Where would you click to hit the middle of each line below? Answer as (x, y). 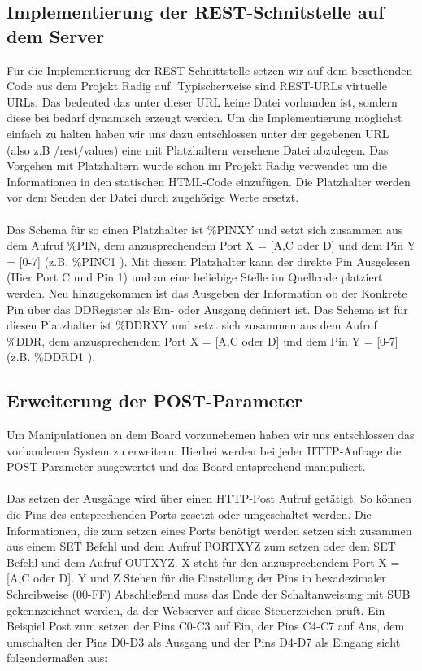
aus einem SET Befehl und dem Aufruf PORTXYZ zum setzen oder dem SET (201, 546)
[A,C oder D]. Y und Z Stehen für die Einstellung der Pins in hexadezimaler (196, 578)
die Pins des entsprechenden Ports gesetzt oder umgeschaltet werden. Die (189, 514)
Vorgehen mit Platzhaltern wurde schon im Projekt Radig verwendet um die (197, 166)
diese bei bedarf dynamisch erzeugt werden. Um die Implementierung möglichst (204, 118)
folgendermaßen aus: (57, 658)
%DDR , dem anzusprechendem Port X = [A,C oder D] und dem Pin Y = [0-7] (202, 340)
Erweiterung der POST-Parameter (154, 401)
